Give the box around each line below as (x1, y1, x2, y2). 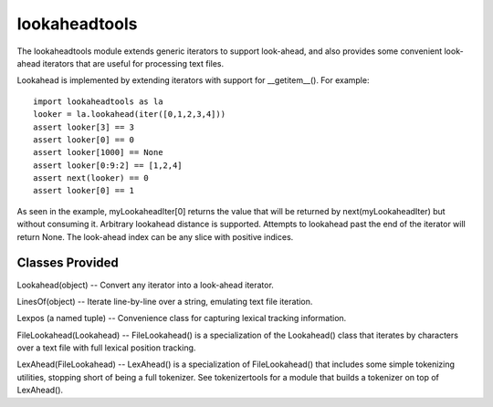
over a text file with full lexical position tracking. (16, 342, 196, 353)
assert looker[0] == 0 (33, 134, 135, 145)
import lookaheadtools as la (33, 96, 163, 107)
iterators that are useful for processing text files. (42, 57, 225, 68)
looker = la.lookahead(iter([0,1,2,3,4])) (33, 110, 226, 120)
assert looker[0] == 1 (33, 185, 135, 196)
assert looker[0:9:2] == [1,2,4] (33, 160, 183, 171)
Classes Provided (16, 256, 119, 271)
